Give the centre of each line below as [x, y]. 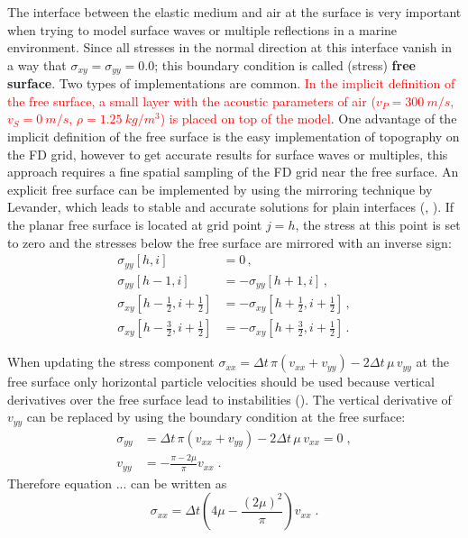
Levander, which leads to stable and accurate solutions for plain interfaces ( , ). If [231, 207]
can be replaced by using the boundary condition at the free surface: [216, 417]
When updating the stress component [111, 362]
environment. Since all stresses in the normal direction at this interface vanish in [229, 47]
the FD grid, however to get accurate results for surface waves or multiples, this [228, 154]
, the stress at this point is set [378, 224]
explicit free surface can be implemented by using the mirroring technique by [220, 189]
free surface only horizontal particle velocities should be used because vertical [221, 382]
